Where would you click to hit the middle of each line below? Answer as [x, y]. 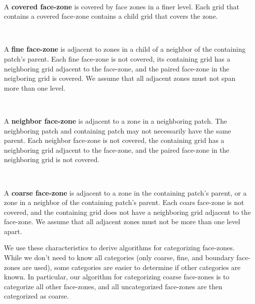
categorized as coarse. [36, 296]
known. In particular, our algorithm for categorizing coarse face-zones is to [117, 277]
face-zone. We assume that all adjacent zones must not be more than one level [122, 221]
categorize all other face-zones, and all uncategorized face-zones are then [113, 286]
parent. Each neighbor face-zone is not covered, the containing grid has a [114, 140]
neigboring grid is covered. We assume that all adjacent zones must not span [120, 78]
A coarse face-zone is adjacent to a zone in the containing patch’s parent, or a [125, 192]
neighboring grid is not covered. [52, 159]
